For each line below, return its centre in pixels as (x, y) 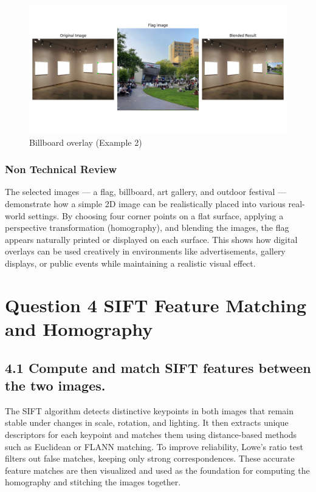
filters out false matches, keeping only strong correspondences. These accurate (150, 458)
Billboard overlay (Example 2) (86, 142)
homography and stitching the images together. (93, 482)
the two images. (55, 385)
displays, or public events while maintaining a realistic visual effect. (130, 263)
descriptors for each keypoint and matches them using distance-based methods (151, 434)
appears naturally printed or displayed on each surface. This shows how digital (151, 239)
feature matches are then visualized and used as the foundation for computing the (157, 470)
